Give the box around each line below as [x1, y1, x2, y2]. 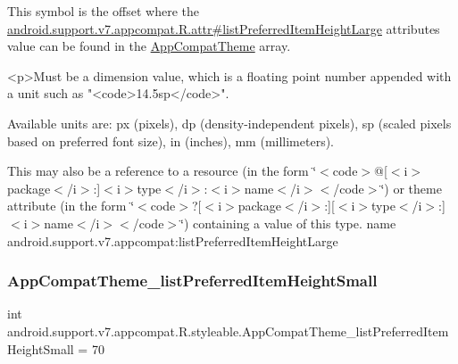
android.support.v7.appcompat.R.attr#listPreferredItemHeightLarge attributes [7, 19, 440, 37]
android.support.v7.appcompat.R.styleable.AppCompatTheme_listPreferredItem [7, 321, 449, 340]
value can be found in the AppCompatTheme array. [7, 37, 291, 55]
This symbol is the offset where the [7, 2, 199, 20]
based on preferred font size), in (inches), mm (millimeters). [7, 131, 335, 150]
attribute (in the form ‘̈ [7, 196, 135, 215]
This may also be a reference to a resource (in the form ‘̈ [7, 161, 317, 180]
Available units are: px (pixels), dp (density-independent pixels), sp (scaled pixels [7, 113, 452, 132]
